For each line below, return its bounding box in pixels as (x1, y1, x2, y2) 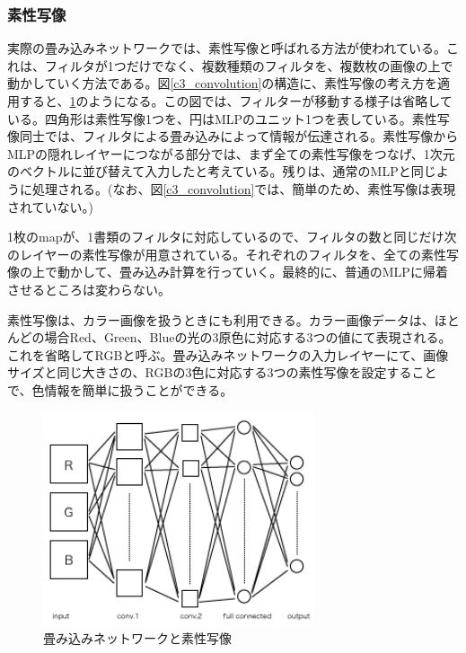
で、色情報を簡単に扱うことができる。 (7, 380, 233, 399)
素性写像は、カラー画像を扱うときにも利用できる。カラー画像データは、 (7, 310, 435, 329)
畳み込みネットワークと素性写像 (43, 629, 232, 648)
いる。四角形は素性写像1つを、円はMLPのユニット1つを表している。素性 (7, 109, 437, 128)
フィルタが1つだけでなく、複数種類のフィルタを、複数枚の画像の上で (44, 56, 453, 75)
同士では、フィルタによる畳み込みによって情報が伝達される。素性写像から (19, 127, 459, 146)
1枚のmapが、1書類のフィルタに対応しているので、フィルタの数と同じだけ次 (7, 227, 457, 246)
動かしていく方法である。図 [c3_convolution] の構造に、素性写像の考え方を (7, 74, 437, 93)
